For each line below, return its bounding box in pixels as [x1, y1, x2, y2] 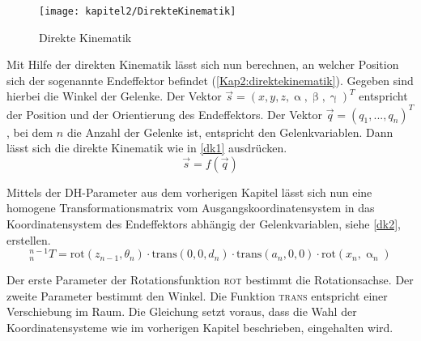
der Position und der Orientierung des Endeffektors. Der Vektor [6, 105, 323, 122]
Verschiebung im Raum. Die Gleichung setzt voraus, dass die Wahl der [6, 303, 357, 320]
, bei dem [6, 123, 53, 140]
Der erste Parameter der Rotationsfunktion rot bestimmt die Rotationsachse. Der [6, 271, 414, 288]
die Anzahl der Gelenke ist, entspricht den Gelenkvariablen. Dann [66, 123, 393, 140]
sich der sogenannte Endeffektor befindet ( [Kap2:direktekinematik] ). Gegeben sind [6, 71, 414, 88]
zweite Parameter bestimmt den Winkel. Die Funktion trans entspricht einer [6, 287, 388, 304]
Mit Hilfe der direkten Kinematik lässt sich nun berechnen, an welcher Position [6, 56, 399, 73]
